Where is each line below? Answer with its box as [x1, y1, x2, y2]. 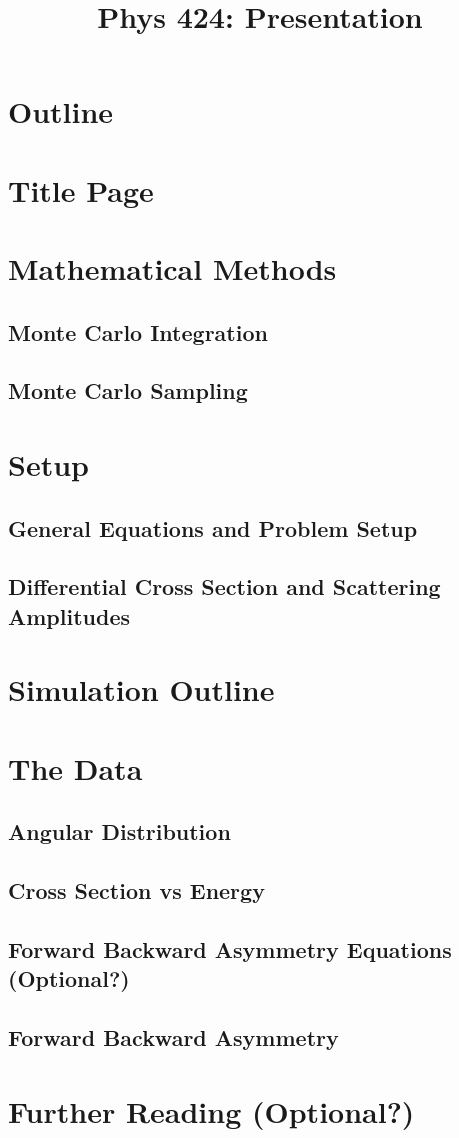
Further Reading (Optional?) [8, 1090, 415, 1131]
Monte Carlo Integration [8, 316, 268, 347]
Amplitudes [8, 600, 131, 631]
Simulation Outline [8, 669, 275, 710]
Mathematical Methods [8, 248, 337, 289]
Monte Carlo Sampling [8, 375, 248, 406]
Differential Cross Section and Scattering [8, 571, 441, 602]
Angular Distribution [8, 816, 231, 847]
